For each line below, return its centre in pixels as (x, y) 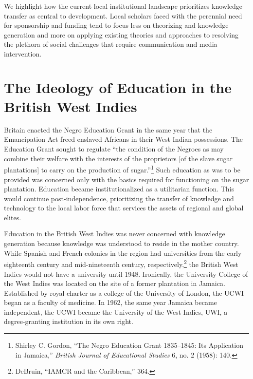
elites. (13, 217)
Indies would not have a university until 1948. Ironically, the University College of (126, 274)
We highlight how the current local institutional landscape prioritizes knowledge (123, 6)
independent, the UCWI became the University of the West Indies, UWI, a (116, 312)
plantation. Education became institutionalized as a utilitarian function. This (119, 189)
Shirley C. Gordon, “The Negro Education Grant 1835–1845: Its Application (129, 345)
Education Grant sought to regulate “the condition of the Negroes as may (114, 149)
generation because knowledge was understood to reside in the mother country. (122, 243)
